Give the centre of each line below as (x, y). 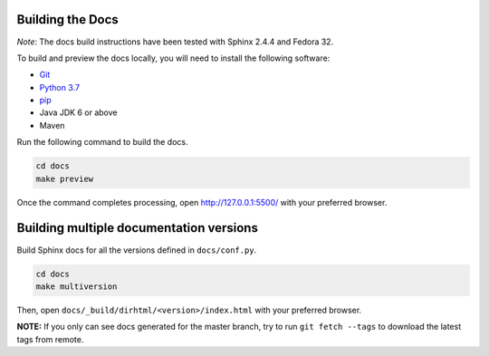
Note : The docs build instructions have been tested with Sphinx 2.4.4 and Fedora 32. (175, 42)
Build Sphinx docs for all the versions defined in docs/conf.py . (137, 250)
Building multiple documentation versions (137, 228)
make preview (65, 178)
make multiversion (77, 286)
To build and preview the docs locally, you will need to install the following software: (173, 58)
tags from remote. (50, 339)
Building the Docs (68, 19)
